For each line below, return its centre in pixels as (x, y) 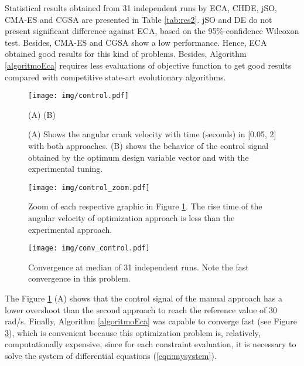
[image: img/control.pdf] (78, 96)
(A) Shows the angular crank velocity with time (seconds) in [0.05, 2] (152, 134)
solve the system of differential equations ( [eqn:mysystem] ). (111, 356)
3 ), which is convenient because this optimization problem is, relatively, (133, 332)
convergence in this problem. (79, 278)
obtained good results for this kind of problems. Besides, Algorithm (126, 54)
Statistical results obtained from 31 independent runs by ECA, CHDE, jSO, (141, 8)
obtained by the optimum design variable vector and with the (139, 157)
